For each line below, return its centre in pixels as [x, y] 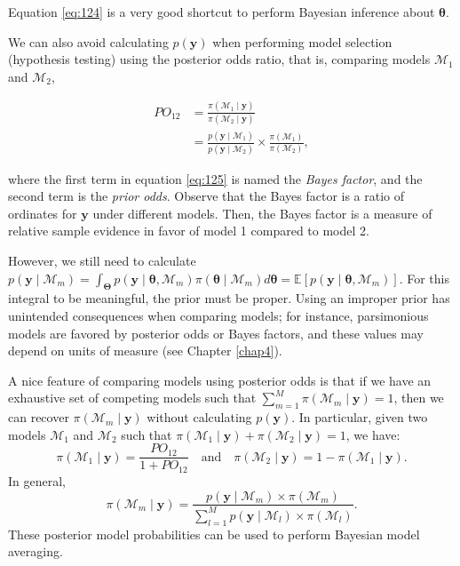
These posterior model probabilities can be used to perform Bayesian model [214, 534]
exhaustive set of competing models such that [132, 398]
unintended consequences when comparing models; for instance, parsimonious [218, 316]
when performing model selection [302, 41]
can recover [39, 417]
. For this [424, 278]
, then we [419, 398]
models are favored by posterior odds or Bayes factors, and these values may [216, 333]
